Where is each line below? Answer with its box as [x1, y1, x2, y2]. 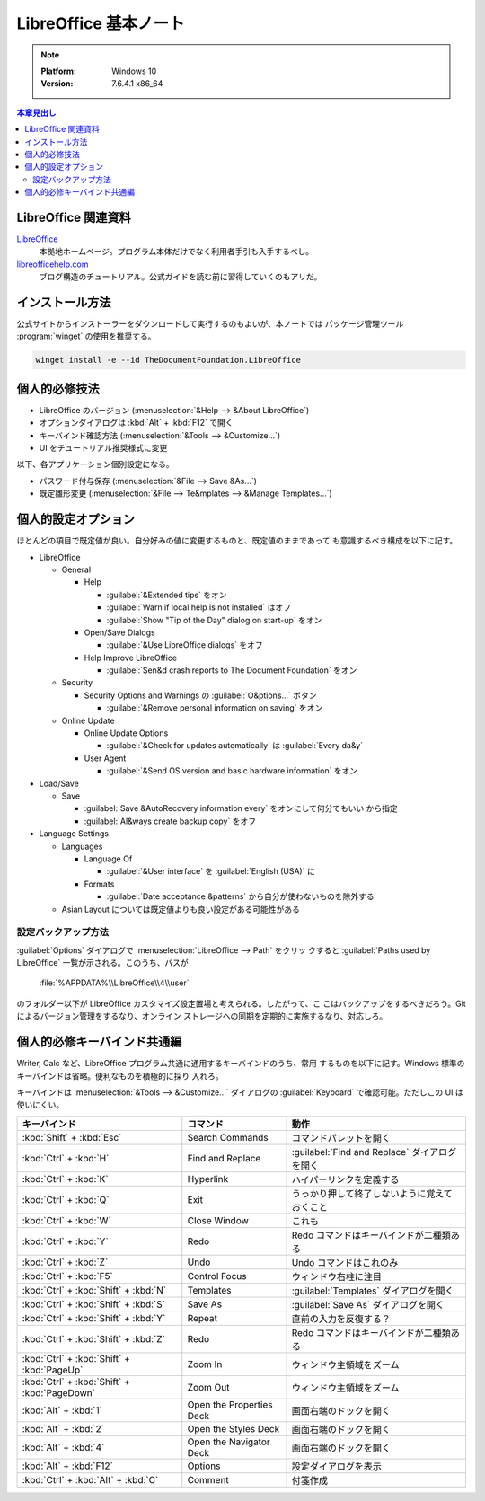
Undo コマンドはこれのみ [291, 1256, 399, 1268]
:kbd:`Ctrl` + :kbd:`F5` [22, 1269, 114, 1282]
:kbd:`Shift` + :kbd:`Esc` [22, 1131, 122, 1143]
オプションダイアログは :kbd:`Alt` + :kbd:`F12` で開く [39, 418, 234, 428]
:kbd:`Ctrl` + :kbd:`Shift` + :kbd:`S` [22, 1298, 166, 1311]
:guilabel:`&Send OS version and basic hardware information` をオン [106, 765, 358, 776]
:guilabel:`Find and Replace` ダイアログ [291, 1145, 457, 1158]
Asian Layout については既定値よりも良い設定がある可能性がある [61, 904, 300, 914]
